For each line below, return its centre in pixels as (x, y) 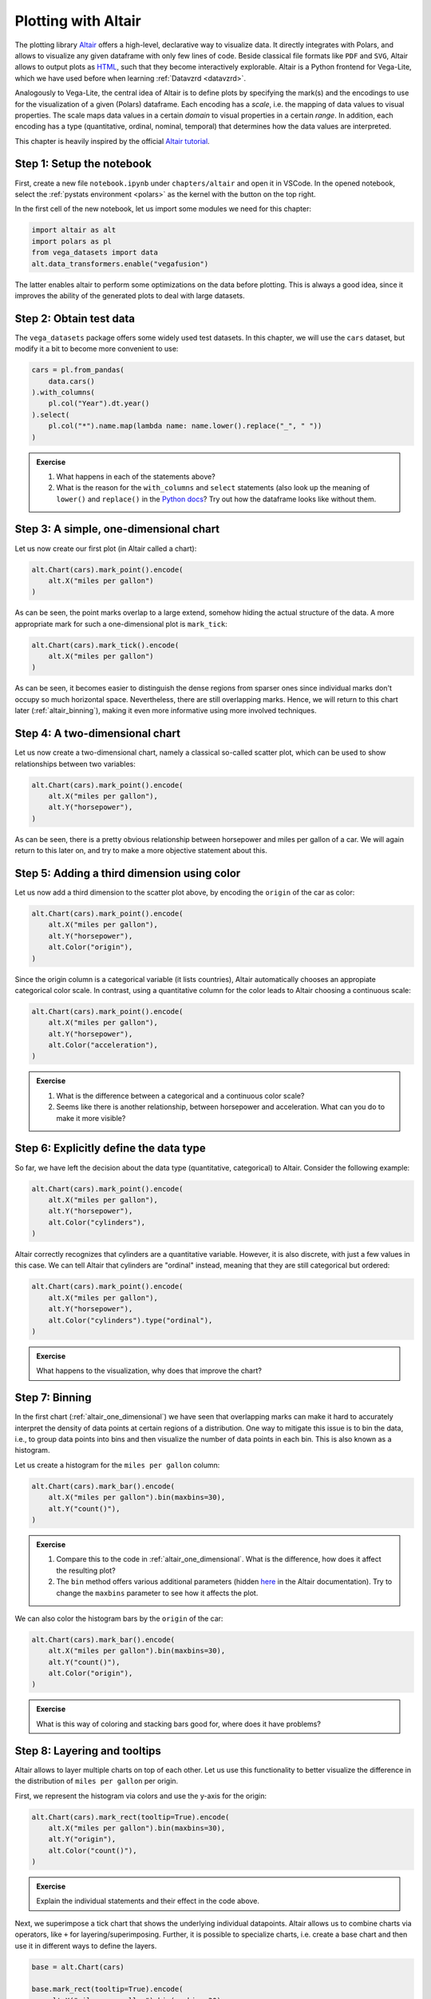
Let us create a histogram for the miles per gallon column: (117, 1465)
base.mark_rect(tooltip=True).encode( (107, 1989)
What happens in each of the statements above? (136, 477)
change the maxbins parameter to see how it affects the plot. (157, 1593)
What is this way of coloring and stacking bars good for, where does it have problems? (178, 1724)
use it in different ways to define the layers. (86, 1945)
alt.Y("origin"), (82, 1839)
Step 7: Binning (53, 1398)
